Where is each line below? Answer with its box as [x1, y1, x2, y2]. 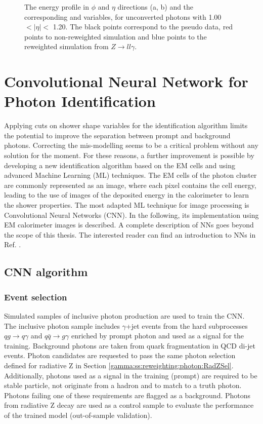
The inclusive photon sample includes [4, 320, 120, 331]
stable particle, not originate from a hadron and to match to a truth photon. [4, 380, 242, 391]
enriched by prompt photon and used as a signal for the [71, 330, 244, 341]
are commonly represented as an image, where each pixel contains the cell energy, [4, 179, 256, 190]
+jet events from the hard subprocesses [125, 320, 248, 331]
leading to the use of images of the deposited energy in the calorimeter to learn [4, 189, 249, 200]
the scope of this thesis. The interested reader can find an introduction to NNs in [4, 229, 256, 240]
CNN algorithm [4, 264, 88, 280]
